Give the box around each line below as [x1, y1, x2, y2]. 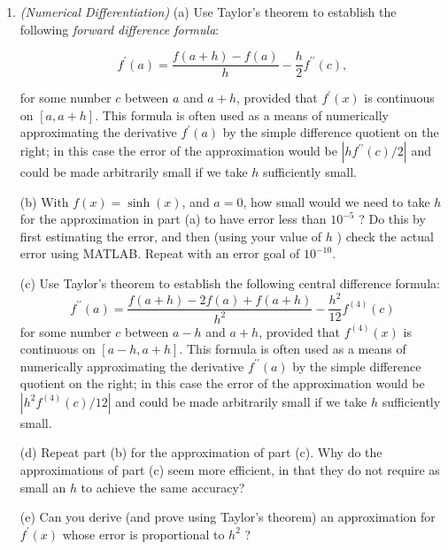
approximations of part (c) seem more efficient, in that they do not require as [19, 461, 440, 479]
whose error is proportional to [62, 524, 225, 543]
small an [19, 477, 66, 496]
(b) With [19, 192, 69, 210]
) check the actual [336, 226, 434, 245]
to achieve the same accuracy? [81, 477, 245, 496]
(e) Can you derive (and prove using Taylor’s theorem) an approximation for [19, 508, 436, 526]
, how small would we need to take [243, 192, 430, 210]
